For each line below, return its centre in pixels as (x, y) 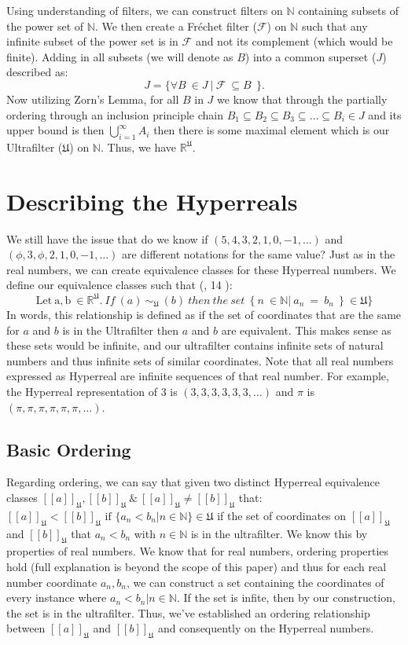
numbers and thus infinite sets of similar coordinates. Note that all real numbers (200, 360)
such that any (334, 26)
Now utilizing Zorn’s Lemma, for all (93, 99)
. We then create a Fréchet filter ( (176, 26)
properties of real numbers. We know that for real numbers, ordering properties (198, 551)
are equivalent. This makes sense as (306, 330)
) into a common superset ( (311, 56)
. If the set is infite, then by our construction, (286, 597)
